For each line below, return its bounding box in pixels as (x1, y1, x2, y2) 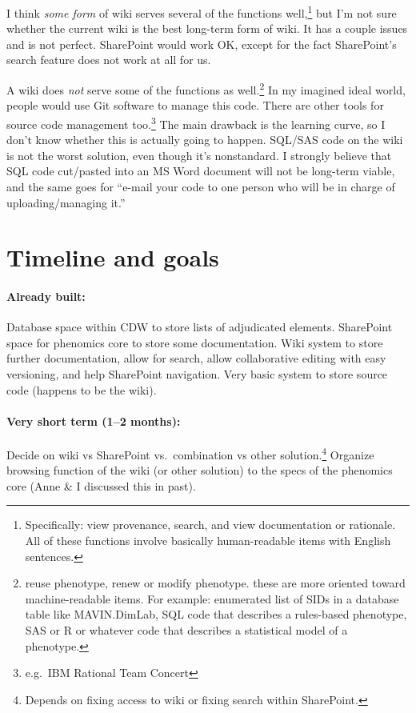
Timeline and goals (6, 241, 219, 274)
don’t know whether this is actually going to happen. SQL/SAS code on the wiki (6, 131, 403, 148)
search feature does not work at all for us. (6, 51, 211, 68)
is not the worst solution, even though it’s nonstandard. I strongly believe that (6, 146, 392, 163)
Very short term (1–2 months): (6, 412, 181, 429)
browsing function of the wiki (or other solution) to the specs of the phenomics (6, 462, 393, 479)
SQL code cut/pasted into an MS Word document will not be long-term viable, (6, 162, 395, 179)
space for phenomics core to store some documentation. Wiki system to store (6, 334, 383, 350)
